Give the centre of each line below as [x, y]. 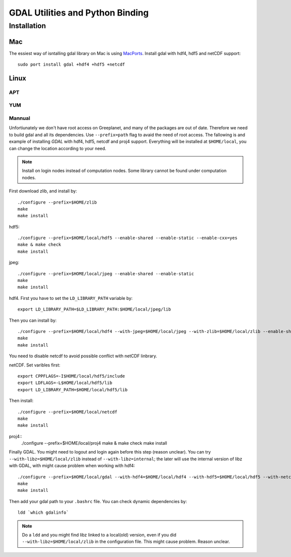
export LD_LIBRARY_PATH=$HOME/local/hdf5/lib [73, 390]
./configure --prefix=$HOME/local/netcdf [67, 412]
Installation [27, 26]
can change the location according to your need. [58, 148]
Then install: [21, 400]
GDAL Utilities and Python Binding [79, 13]
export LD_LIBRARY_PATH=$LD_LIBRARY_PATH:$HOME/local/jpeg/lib [94, 309]
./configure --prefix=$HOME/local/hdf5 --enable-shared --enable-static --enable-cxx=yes [128, 238]
